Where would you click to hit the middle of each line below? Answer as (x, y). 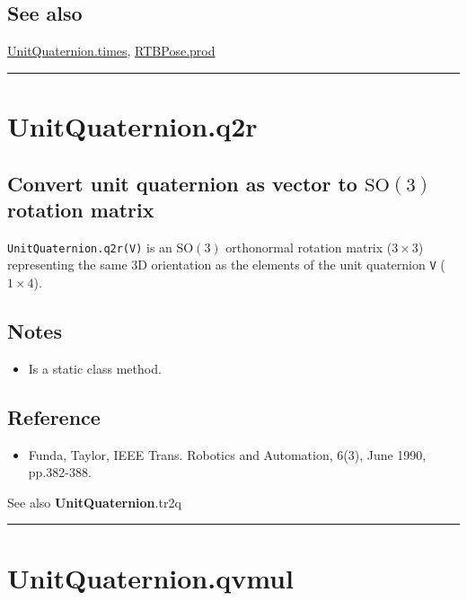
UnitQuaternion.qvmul (150, 577)
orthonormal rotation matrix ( (309, 247)
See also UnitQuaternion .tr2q (94, 502)
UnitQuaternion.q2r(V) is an (90, 247)
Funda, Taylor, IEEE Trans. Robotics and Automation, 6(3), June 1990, (227, 454)
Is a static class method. (95, 368)
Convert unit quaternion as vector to (182, 183)
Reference (54, 416)
